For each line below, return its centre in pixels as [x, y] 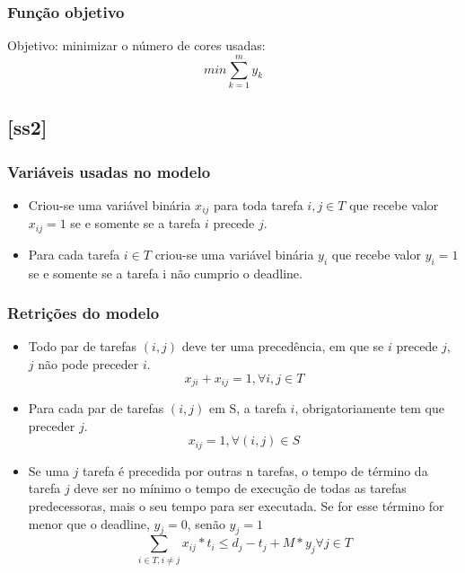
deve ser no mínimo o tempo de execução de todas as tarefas [240, 488]
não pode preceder [88, 364]
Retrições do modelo [83, 313]
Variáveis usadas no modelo [109, 171]
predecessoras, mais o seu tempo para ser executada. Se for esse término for [236, 505]
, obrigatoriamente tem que [369, 408]
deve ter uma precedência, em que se [283, 346]
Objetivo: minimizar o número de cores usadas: [136, 45]
